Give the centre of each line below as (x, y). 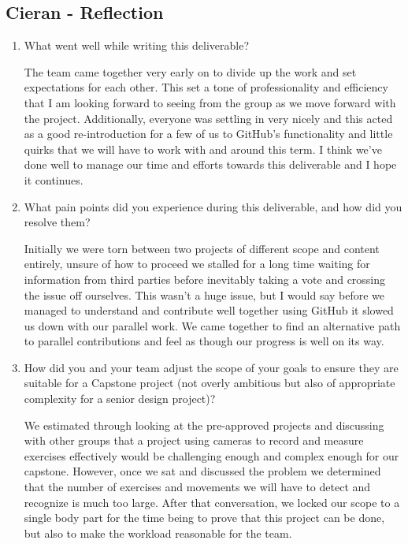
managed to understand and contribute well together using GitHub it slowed (209, 310)
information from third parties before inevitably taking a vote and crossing (205, 279)
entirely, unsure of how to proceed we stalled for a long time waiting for (197, 264)
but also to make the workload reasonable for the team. (158, 533)
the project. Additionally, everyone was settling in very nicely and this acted (208, 118)
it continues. (54, 179)
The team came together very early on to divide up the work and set (190, 71)
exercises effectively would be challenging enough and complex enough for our (211, 455)
